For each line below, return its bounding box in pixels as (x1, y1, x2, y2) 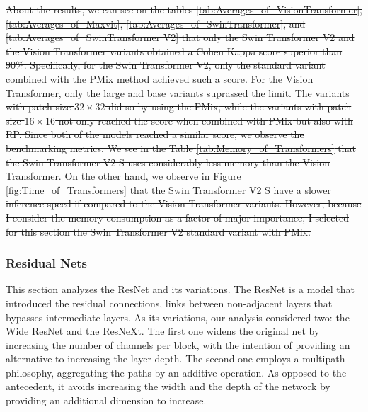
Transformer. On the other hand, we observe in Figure (6, 168, 241, 183)
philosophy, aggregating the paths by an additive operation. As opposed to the (6, 365, 347, 379)
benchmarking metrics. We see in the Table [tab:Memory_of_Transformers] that (6, 140, 356, 155)
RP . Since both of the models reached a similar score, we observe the (6, 127, 304, 142)
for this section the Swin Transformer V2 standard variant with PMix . (6, 224, 311, 239)
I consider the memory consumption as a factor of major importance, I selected (6, 210, 350, 224)
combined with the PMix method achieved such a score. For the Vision (6, 71, 314, 86)
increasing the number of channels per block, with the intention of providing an (6, 337, 350, 352)
